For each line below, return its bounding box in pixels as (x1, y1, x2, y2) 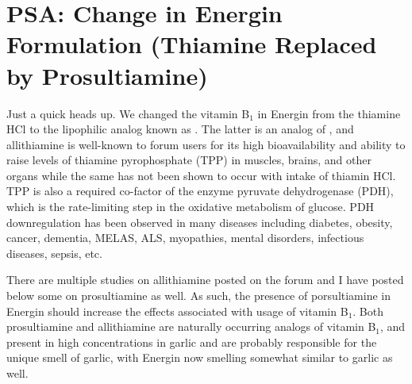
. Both (352, 302, 384, 319)
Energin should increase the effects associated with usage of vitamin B (6, 302, 348, 319)
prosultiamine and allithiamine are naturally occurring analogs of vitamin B (6, 318, 376, 335)
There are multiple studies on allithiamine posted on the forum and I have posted (6, 271, 404, 288)
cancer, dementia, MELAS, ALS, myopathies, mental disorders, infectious (6, 229, 364, 246)
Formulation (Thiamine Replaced (6, 28, 377, 60)
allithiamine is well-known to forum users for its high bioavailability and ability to (6, 136, 406, 152)
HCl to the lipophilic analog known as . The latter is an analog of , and (6, 121, 354, 137)
